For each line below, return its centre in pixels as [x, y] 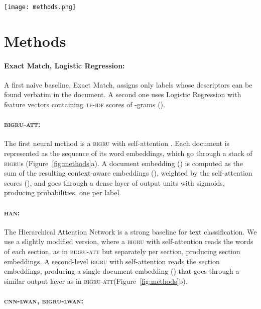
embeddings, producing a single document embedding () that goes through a [122, 271]
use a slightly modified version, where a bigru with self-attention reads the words [129, 241]
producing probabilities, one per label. [63, 192]
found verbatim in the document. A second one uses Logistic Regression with [123, 94]
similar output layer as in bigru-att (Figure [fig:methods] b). [96, 281]
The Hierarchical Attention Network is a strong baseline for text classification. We [130, 231]
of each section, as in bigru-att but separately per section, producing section [122, 251]
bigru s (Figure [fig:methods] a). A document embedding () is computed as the [123, 163]
